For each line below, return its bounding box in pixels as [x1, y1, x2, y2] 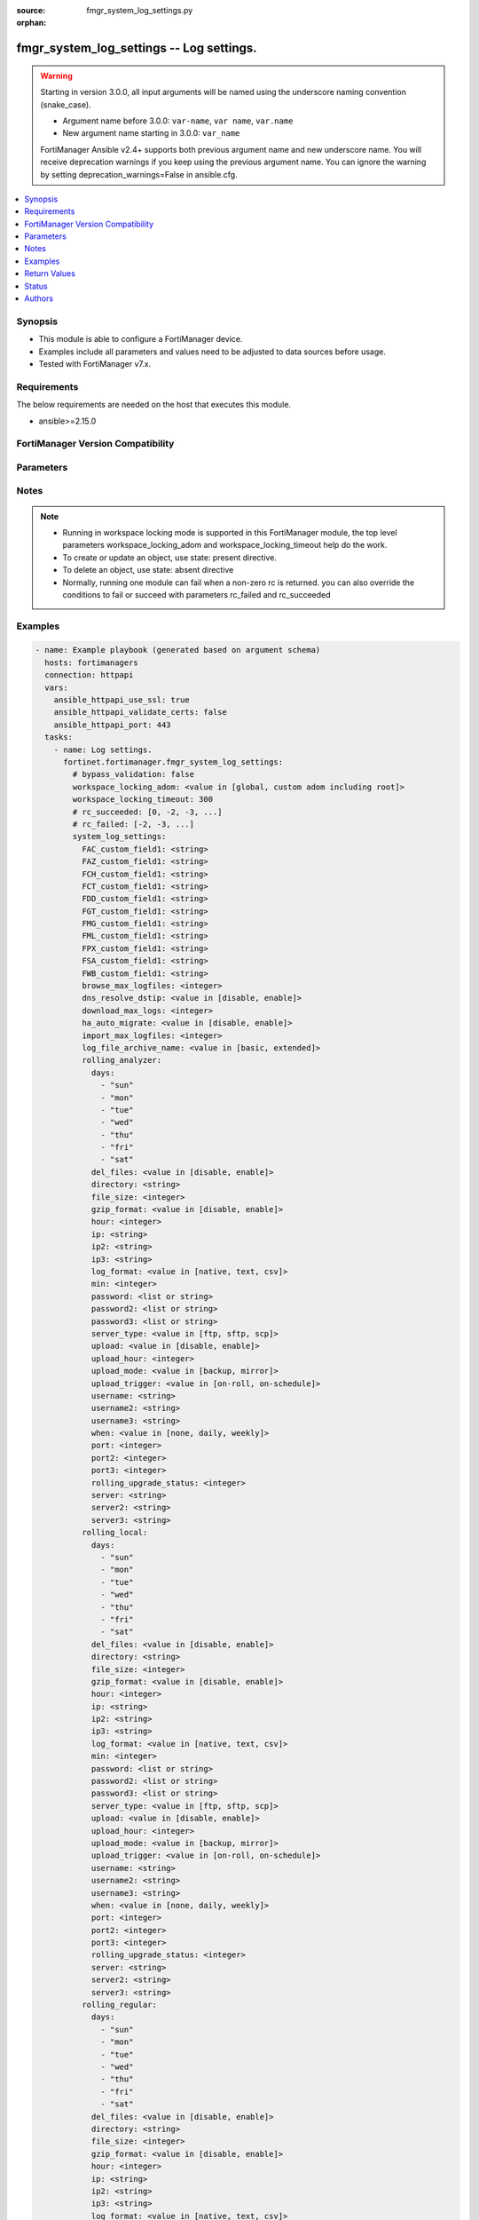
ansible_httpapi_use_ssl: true [53, 695, 190, 705]
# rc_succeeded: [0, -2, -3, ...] [72, 806, 223, 817]
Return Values [24, 268, 75, 279]
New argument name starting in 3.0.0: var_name [62, 128, 240, 139]
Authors [24, 293, 53, 304]
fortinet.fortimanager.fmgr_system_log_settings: [63, 757, 284, 767]
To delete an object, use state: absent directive [62, 565, 234, 575]
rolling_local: [81, 1527, 148, 1538]
